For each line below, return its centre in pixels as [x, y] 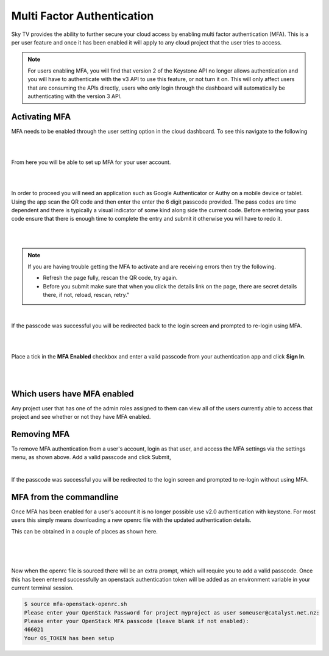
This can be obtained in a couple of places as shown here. [85, 531]
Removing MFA [41, 434]
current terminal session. [43, 588]
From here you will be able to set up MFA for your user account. [91, 162]
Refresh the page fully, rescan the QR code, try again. [110, 278]
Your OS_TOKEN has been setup [69, 638]
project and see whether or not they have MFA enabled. [81, 417]
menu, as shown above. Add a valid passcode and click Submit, [91, 457]
